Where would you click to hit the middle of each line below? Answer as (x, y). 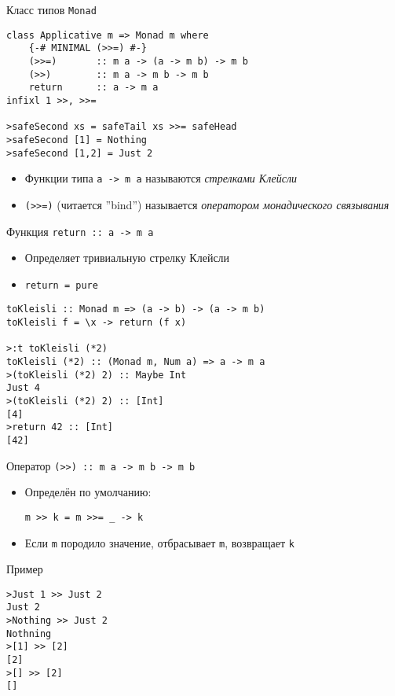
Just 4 (23, 388)
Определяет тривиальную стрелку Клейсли (127, 258)
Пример (25, 569)
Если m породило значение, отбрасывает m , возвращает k (159, 542)
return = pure (61, 285)
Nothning (29, 633)
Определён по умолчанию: (88, 492)
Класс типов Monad (51, 9)
